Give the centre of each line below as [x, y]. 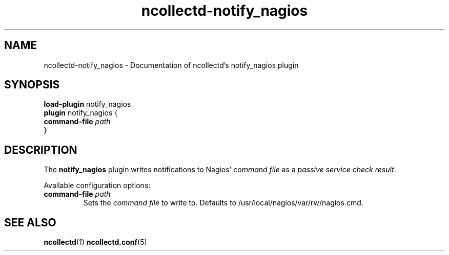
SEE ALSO [30, 222]
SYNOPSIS [32, 85]
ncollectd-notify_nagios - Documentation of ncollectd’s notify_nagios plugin [171, 65]
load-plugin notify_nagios [87, 104]
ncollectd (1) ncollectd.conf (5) [95, 242]
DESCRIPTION [41, 150]
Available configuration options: [97, 186]
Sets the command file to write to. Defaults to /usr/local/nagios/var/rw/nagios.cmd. [223, 203]
